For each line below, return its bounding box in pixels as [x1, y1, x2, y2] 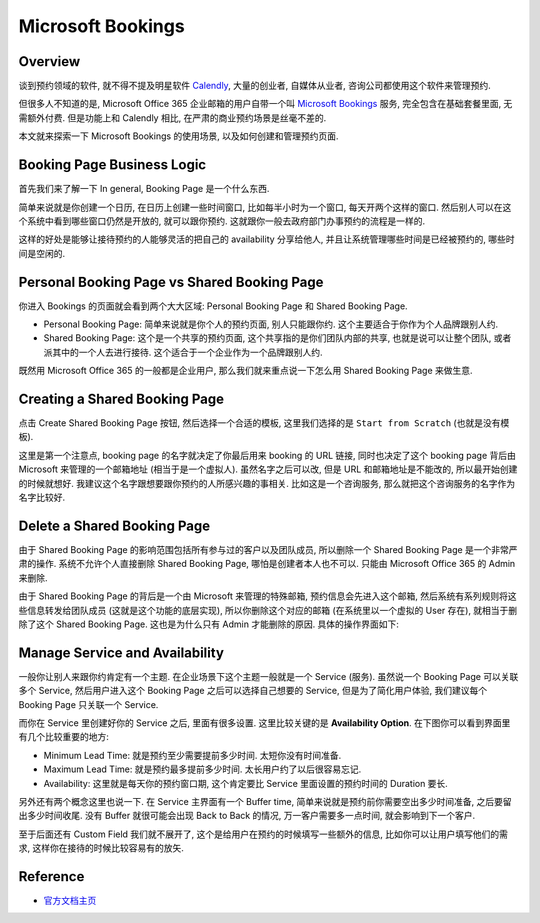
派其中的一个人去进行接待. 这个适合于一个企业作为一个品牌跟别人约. [43, 346, 324, 358]
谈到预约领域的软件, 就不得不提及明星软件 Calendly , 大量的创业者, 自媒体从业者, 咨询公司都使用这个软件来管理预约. [18, 80, 492, 92]
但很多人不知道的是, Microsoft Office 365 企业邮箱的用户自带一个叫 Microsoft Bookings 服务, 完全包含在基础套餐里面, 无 [18, 98, 513, 110]
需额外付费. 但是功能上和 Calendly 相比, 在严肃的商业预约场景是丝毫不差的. [18, 111, 327, 124]
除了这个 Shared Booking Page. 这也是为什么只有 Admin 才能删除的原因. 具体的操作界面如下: [18, 618, 400, 630]
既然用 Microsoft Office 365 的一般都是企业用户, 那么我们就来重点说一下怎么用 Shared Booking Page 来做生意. [18, 365, 474, 377]
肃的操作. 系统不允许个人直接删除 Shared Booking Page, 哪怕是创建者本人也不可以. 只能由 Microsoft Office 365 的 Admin [18, 558, 516, 570]
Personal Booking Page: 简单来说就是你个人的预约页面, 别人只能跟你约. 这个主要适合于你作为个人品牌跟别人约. [43, 318, 499, 330]
